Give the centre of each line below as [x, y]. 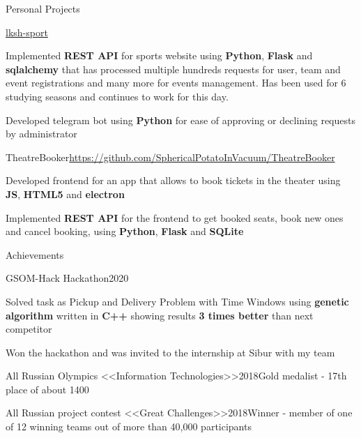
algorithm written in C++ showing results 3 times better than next [160, 315]
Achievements [35, 254]
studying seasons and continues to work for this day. [117, 96]
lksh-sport [27, 32]
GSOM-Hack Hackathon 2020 [67, 278]
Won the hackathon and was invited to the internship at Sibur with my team [170, 352]
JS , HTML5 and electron [65, 194]
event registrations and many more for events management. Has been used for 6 [176, 83]
